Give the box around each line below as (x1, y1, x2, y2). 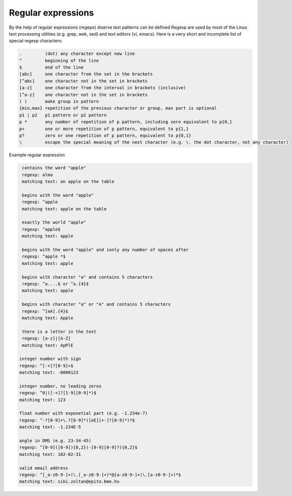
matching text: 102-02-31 (19, 451, 81, 457)
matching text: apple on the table (22, 206, 107, 211)
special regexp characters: (9, 38, 63, 44)
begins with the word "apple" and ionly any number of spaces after (22, 247, 189, 253)
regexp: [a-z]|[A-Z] (22, 336, 71, 341)
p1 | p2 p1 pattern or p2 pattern (19, 112, 107, 118)
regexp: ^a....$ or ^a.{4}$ (22, 281, 89, 286)
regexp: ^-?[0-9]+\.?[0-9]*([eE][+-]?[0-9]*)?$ (19, 417, 135, 423)
